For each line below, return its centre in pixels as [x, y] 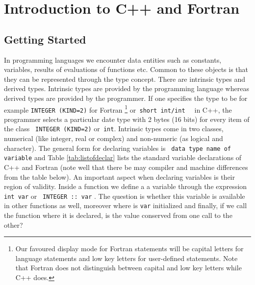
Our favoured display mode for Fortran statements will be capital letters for [129, 249]
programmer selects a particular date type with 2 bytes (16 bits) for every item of [127, 119]
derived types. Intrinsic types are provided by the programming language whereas [127, 88]
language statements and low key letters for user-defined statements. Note [127, 258]
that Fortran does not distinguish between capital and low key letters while [128, 268]
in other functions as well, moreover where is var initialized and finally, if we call [126, 205]
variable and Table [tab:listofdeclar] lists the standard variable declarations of [123, 157]
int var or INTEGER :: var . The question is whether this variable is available [125, 196]
